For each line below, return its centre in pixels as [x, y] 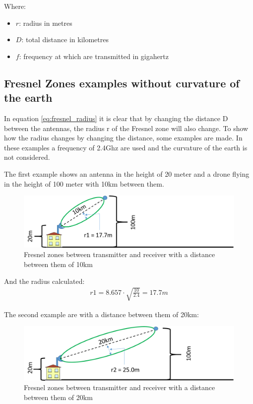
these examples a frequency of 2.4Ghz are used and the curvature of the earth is [126, 147]
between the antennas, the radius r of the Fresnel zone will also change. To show [126, 128]
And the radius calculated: [44, 281]
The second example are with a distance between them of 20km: [101, 314]
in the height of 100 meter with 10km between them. [84, 183]
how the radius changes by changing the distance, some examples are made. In [123, 138]
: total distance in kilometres [65, 39]
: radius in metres [46, 23]
